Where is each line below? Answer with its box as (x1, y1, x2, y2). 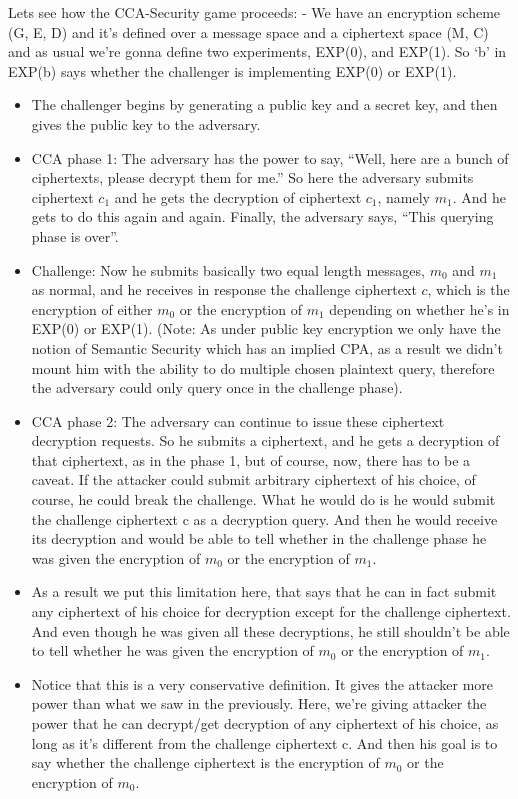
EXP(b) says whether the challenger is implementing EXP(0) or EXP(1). (8, 60, 457, 81)
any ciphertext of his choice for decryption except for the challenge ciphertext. (31, 601, 511, 622)
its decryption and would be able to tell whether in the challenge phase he (31, 528, 487, 549)
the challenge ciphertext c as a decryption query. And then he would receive (31, 508, 498, 529)
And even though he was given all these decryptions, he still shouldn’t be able (31, 620, 510, 641)
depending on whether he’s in (329, 298, 510, 319)
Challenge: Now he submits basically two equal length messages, (31, 259, 425, 280)
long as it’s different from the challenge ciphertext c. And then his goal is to (31, 732, 498, 753)
